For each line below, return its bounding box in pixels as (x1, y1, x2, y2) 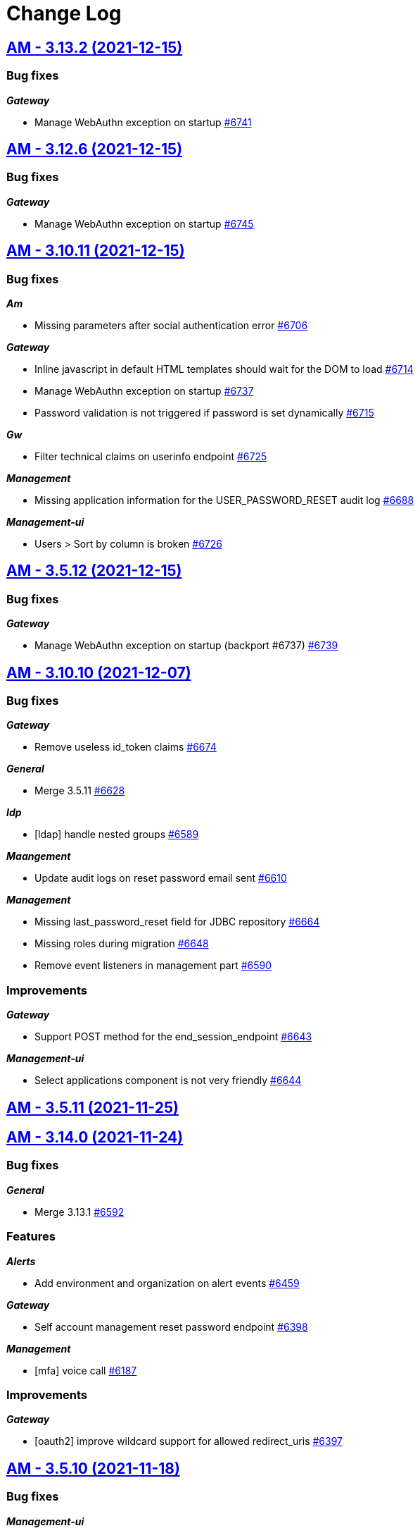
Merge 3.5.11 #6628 (34, 784, 125, 797)
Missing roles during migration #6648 (34, 937, 209, 950)
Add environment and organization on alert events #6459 (34, 1276, 300, 1289)
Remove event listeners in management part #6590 (34, 959, 272, 972)
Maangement (6, 850, 71, 863)
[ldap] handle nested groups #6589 (34, 828, 199, 841)
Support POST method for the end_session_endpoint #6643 (34, 1030, 312, 1043)
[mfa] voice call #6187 (34, 1364, 137, 1377)
